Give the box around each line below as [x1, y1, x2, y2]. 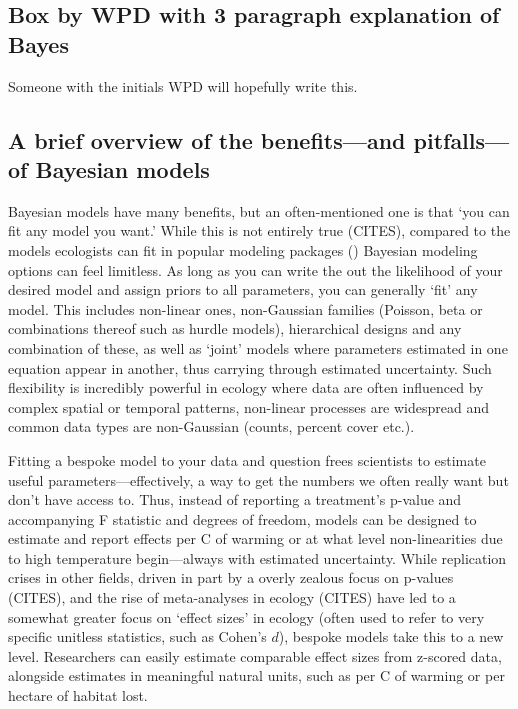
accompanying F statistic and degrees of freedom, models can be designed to [8, 508, 477, 529]
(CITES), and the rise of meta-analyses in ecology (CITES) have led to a [8, 587, 456, 608]
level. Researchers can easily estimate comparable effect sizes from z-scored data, [8, 645, 502, 666]
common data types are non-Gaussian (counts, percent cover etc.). [8, 416, 415, 437]
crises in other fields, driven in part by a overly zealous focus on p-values [8, 567, 454, 588]
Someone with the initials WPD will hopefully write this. [8, 75, 358, 96]
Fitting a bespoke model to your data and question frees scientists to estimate [8, 449, 486, 470]
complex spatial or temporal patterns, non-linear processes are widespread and [8, 396, 490, 417]
